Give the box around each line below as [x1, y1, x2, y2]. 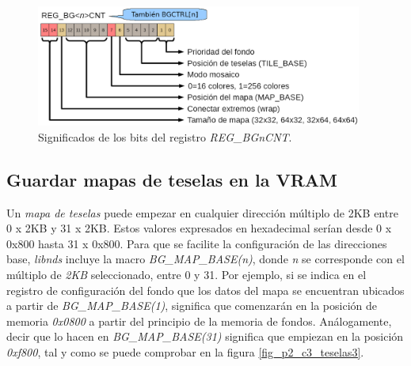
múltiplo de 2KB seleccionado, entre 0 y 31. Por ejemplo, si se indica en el [6, 266, 367, 282]
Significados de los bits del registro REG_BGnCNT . [38, 128, 292, 145]
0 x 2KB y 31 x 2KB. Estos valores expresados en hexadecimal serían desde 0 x [6, 220, 392, 236]
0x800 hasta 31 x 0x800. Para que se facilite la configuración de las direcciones [6, 235, 387, 251]
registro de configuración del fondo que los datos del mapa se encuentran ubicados [6, 281, 405, 298]
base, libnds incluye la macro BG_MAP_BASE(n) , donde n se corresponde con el [6, 251, 405, 267]
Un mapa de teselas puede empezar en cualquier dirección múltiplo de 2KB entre [6, 204, 398, 221]
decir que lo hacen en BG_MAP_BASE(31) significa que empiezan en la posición [6, 328, 404, 345]
